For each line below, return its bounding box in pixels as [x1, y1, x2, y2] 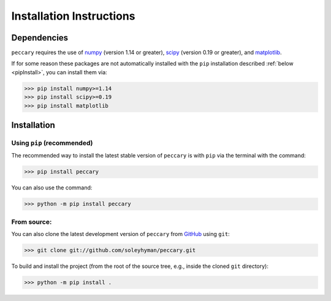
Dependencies [11, 32, 69, 43]
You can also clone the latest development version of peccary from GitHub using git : [11, 231, 230, 238]
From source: [11, 218, 52, 226]
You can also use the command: [11, 184, 93, 191]
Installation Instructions [11, 9, 135, 23]
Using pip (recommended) [11, 139, 93, 147]
